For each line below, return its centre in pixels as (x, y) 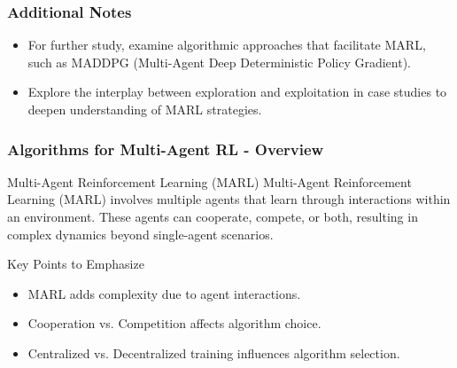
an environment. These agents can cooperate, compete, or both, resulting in (213, 216)
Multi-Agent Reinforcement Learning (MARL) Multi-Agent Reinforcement (209, 181)
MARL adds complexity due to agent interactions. (164, 293)
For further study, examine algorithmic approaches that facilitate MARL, (227, 45)
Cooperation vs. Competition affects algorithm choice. (174, 323)
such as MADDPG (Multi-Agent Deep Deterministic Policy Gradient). (219, 62)
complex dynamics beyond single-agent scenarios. (140, 234)
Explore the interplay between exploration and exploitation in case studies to (237, 92)
